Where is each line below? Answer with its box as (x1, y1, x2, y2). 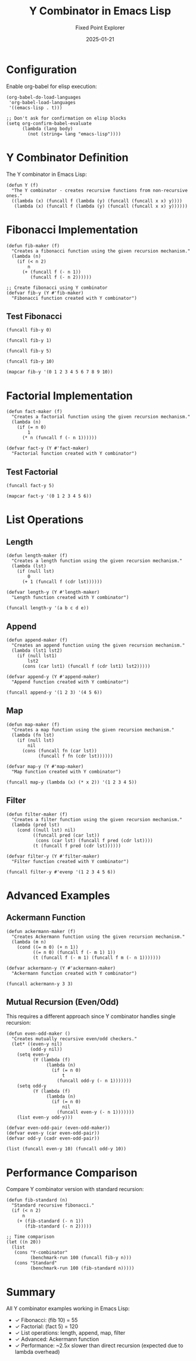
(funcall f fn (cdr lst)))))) (38, 753, 113, 759)
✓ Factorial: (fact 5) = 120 (14, 1323, 79, 1330)
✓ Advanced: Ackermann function (14, 1336, 99, 1343)
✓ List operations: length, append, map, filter (14, 1329, 126, 1336)
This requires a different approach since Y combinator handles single (6, 1013, 176, 1020)
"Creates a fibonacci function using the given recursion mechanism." (11, 248, 191, 254)
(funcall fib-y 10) (6, 359, 55, 364)
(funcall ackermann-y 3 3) (6, 980, 73, 987)
